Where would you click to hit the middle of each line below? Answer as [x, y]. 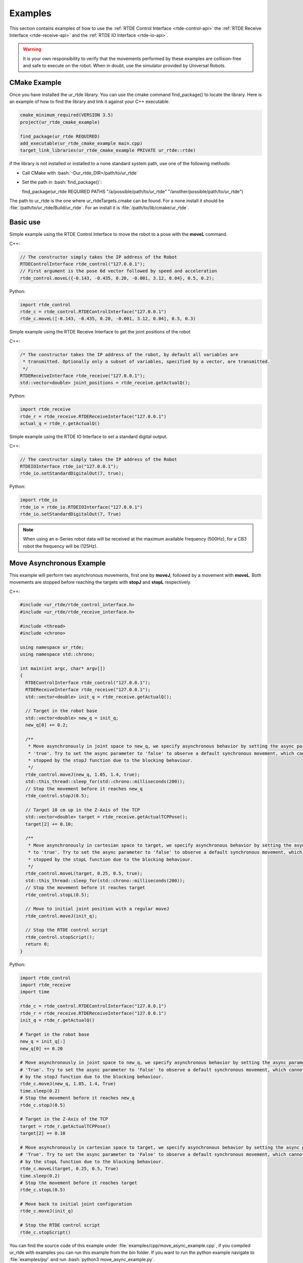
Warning [32, 49]
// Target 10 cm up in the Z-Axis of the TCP [83, 810]
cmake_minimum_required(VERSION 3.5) [67, 115]
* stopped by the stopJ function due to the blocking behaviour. [111, 761]
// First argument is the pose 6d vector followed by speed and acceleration [118, 271]
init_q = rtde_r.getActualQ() [57, 1020]
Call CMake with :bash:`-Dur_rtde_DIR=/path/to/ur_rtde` [80, 173]
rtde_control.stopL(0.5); [57, 895]
